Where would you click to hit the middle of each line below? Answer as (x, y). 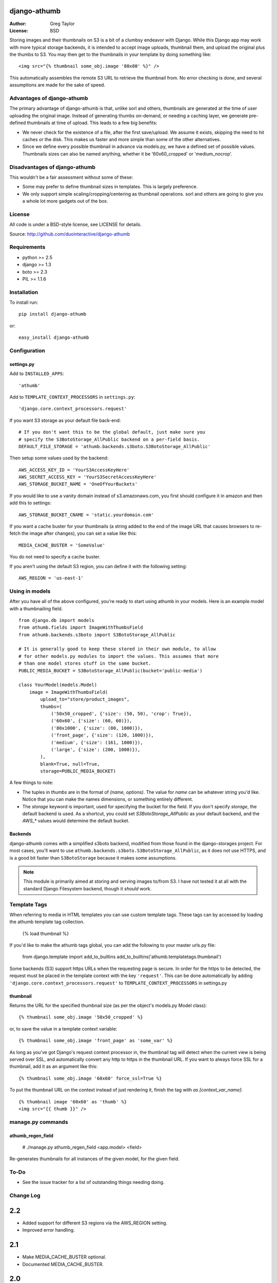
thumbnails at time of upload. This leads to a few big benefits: (92, 123)
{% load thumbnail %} (46, 934)
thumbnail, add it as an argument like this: (53, 1066)
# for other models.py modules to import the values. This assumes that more (119, 656)
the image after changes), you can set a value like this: (79, 533)
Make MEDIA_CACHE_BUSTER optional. (64, 1257)
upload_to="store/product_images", (85, 699)
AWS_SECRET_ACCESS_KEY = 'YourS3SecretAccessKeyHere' (87, 477)
